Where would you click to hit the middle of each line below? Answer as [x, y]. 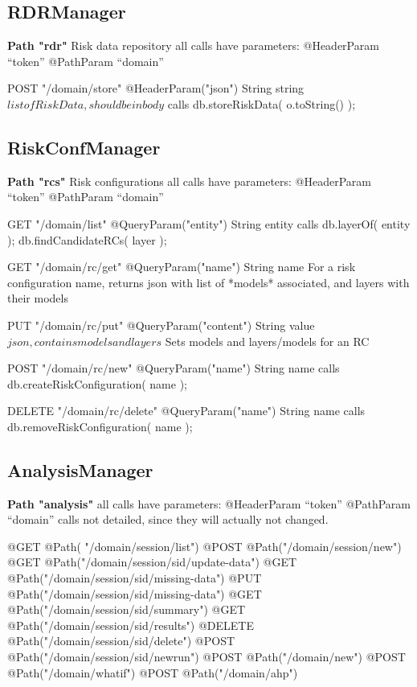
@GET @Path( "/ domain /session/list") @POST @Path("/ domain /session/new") [204, 546]
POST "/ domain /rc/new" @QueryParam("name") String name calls [174, 368]
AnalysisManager [80, 469]
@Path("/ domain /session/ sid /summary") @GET [127, 609]
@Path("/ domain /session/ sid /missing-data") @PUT [135, 578]
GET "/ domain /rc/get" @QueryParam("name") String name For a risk [182, 267]
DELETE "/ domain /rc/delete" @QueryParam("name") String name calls [186, 411]
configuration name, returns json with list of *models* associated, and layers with [208, 282]
